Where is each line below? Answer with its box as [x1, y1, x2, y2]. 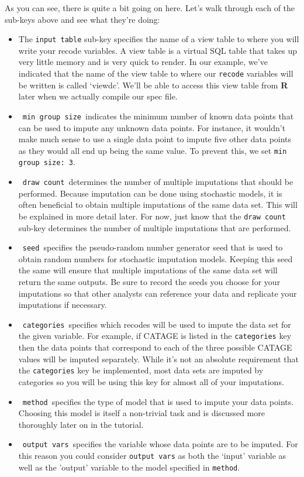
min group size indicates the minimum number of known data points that [22, 109, 294, 122]
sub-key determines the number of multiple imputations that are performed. [18, 221, 291, 234]
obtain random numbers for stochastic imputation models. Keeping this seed [18, 252, 293, 265]
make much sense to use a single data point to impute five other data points [18, 133, 292, 145]
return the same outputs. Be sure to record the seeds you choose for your [18, 275, 281, 287]
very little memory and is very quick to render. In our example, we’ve [18, 56, 268, 68]
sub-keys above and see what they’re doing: [5, 13, 160, 25]
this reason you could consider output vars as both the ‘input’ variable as [18, 449, 286, 461]
